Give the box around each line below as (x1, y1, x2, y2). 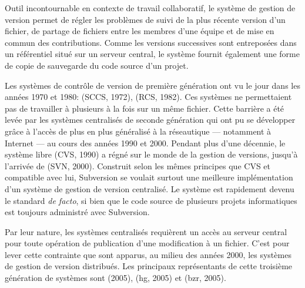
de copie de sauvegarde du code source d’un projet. (5, 59, 189, 71)
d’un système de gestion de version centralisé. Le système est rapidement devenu (5, 182, 294, 195)
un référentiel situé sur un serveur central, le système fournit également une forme (5, 48, 300, 60)
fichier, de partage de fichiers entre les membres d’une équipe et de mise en (5, 25, 274, 37)
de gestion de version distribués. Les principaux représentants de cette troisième (5, 260, 293, 272)
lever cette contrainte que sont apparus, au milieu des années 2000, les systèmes (5, 248, 291, 260)
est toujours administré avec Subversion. (5, 206, 150, 218)
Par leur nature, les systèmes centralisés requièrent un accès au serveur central (5, 225, 287, 237)
